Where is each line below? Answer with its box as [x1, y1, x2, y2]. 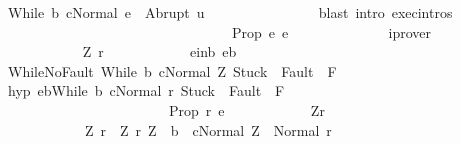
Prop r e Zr [168, 99, 325, 120]
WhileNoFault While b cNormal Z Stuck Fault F [7, 60, 337, 81]
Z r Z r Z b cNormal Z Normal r [84, 119, 332, 140]
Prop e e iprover [231, 21, 432, 42]
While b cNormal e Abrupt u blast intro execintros [7, 2, 453, 22]
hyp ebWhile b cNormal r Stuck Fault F [7, 80, 285, 101]
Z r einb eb [82, 41, 237, 62]
